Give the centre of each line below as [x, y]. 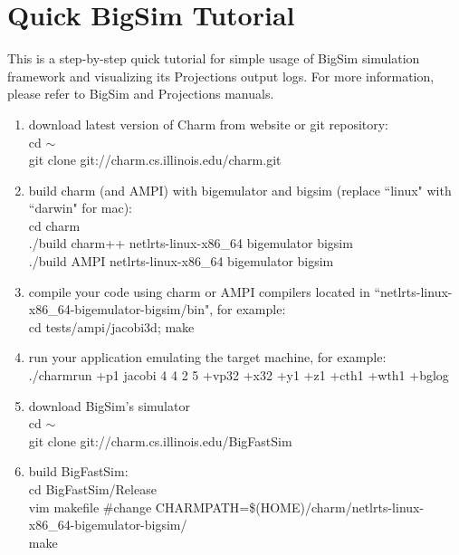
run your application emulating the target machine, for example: [207, 357]
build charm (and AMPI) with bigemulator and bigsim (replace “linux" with [240, 190]
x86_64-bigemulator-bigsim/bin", [121, 309]
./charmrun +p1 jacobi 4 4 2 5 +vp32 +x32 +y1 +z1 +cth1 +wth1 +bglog [239, 375]
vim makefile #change [90, 507]
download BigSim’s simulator [109, 405]
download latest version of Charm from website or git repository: [209, 124]
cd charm [54, 225]
